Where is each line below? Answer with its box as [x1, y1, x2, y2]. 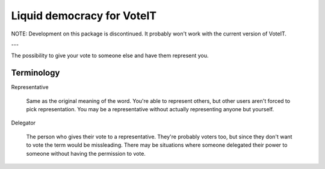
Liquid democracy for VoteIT [11, 9, 156, 22]
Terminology [11, 68, 60, 78]
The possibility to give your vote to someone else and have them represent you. [11, 52, 209, 60]
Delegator [11, 119, 36, 126]
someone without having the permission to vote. [26, 150, 146, 157]
